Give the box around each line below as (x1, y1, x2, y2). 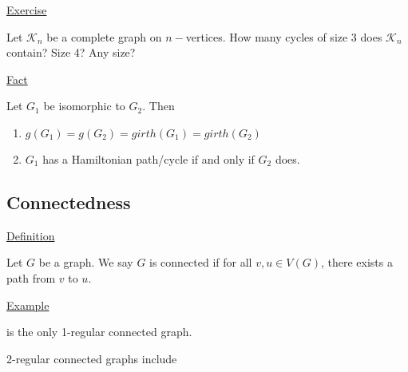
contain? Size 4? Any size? (6, 44, 136, 61)
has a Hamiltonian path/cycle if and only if (42, 150, 255, 167)
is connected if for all (149, 254, 252, 271)
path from (6, 269, 56, 286)
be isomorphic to (43, 97, 125, 114)
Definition (6, 227, 55, 243)
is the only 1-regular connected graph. (6, 323, 192, 340)
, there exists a (320, 254, 393, 271)
